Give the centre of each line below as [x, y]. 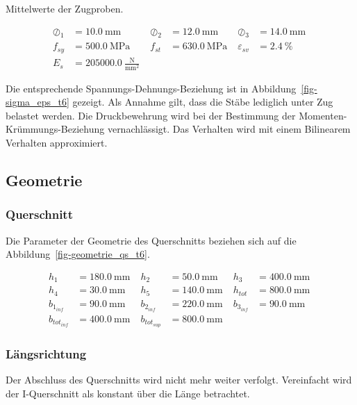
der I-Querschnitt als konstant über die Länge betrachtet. [128, 393]
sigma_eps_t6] [38, 102]
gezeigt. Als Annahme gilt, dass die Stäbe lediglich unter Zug [203, 102]
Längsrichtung [46, 353]
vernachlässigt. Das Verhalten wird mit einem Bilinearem [229, 129]
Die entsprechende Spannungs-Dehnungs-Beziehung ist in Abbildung [151, 88]
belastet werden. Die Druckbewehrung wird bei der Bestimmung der [151, 115]
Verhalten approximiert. [57, 142]
